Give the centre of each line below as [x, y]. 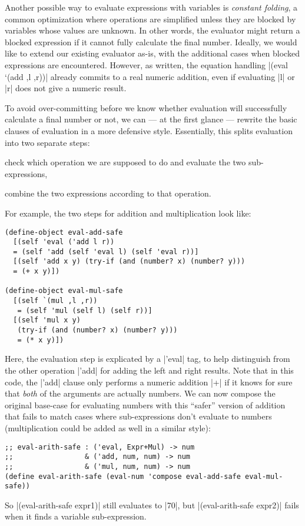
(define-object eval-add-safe [64, 232]
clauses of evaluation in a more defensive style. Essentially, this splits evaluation [149, 130]
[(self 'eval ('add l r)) [64, 242]
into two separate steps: [47, 142]
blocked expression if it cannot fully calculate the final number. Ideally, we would [151, 41]
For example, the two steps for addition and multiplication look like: [128, 213]
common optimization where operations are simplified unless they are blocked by [150, 19]
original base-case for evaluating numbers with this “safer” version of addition [145, 405]
